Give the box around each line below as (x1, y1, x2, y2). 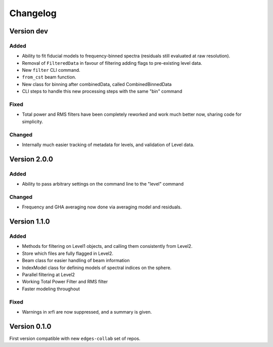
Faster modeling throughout (22, 286, 80, 292)
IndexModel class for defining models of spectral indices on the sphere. (22, 265, 172, 271)
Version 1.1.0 (9, 218, 50, 226)
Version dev (9, 27, 48, 35)
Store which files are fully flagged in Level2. (22, 250, 114, 256)
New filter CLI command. (22, 67, 80, 73)
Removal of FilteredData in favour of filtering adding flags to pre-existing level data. (22, 60, 202, 66)
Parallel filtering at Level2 (22, 271, 75, 278)
